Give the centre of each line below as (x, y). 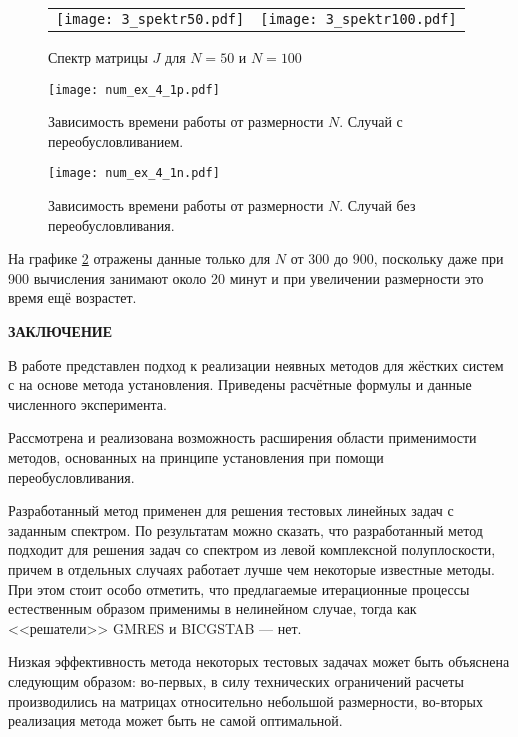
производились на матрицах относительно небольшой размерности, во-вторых (246, 700)
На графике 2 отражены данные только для (139, 258)
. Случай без (377, 205)
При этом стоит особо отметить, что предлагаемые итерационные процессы (239, 588)
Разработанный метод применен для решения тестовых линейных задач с (231, 510)
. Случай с (371, 121)
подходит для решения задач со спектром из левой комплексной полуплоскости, (252, 549)
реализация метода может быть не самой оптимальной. (175, 720)
